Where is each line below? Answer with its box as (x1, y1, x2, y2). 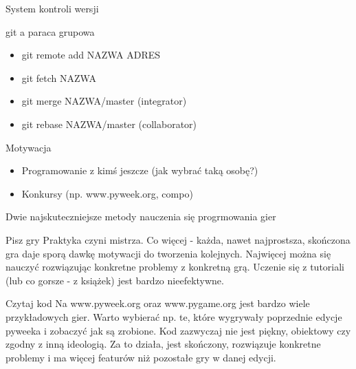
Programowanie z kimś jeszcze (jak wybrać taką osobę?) (21, 163, 258, 178)
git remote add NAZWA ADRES (21, 48, 161, 62)
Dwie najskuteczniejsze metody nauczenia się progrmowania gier (5, 209, 276, 224)
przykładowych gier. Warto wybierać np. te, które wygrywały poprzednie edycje (5, 309, 342, 324)
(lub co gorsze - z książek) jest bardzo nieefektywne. (5, 273, 224, 287)
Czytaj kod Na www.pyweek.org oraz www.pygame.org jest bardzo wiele (5, 296, 310, 310)
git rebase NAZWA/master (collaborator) (21, 116, 197, 131)
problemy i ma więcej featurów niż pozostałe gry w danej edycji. (5, 350, 276, 364)
